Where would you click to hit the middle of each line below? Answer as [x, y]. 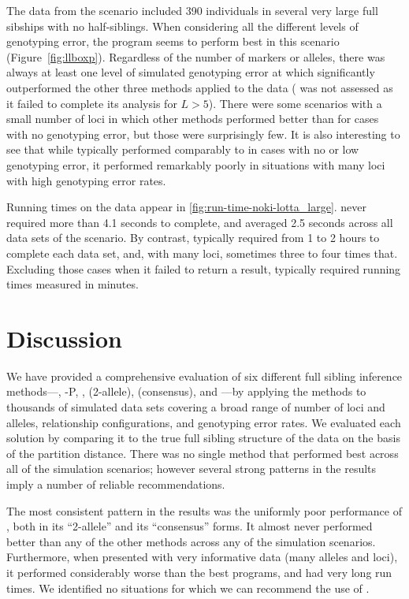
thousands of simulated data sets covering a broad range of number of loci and [196, 407]
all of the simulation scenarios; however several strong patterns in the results [191, 469]
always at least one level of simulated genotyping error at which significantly [191, 72]
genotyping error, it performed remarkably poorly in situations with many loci [196, 164]
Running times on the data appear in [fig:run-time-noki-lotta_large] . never [187, 207]
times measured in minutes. [73, 284]
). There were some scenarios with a [295, 103]
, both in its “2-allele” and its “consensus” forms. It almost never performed [190, 526]
